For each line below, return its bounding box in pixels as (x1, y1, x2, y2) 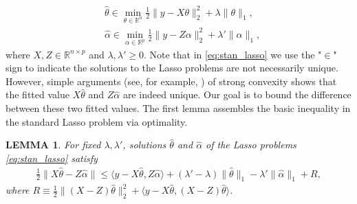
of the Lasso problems (206, 137, 296, 152)
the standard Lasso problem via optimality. (6, 114, 188, 128)
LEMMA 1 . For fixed (6, 137, 101, 152)
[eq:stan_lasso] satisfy (6, 150, 98, 165)
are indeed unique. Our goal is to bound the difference (122, 87, 351, 102)
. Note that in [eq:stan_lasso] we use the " (143, 47, 322, 61)
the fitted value (6, 87, 69, 102)
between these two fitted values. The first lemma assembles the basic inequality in (6, 101, 351, 115)
